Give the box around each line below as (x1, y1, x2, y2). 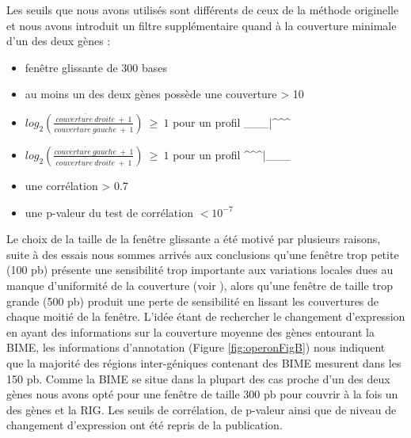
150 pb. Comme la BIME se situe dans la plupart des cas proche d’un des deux (6, 370, 390, 387)
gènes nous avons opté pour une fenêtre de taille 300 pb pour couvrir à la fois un (6, 386, 398, 402)
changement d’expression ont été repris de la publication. (6, 417, 283, 433)
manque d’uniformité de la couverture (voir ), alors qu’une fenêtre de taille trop (6, 276, 394, 293)
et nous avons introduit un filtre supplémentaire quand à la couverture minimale (6, 17, 397, 33)
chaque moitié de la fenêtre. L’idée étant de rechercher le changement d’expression (6, 308, 405, 325)
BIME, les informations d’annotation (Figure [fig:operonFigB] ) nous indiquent (6, 339, 386, 356)
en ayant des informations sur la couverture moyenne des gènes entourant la (6, 323, 375, 340)
